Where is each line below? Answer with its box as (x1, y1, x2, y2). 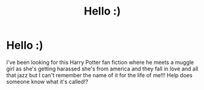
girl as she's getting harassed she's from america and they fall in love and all (6, 65, 199, 72)
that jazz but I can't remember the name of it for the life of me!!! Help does (6, 71, 193, 78)
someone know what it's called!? (6, 78, 88, 85)
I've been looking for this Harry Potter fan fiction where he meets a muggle (6, 58, 194, 66)
